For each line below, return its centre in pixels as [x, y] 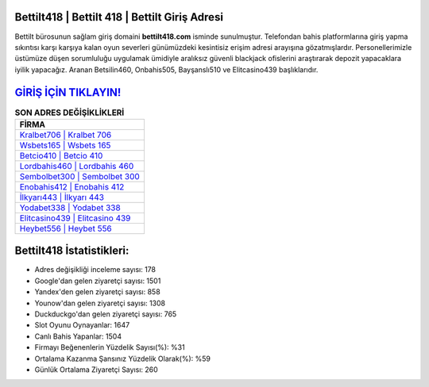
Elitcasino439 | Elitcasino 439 [75, 218]
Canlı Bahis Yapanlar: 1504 [78, 336]
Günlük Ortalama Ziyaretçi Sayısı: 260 [96, 370]
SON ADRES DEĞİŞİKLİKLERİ [70, 113]
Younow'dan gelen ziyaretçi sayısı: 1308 [100, 303]
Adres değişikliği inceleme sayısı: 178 [95, 270]
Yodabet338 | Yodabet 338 [70, 208]
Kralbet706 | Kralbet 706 [66, 135]
